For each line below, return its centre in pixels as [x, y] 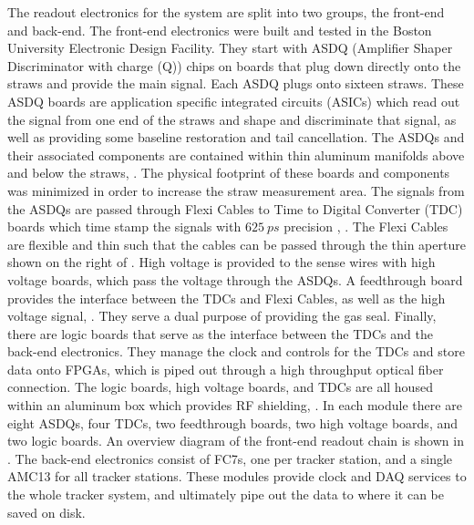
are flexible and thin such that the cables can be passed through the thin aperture [237, 244]
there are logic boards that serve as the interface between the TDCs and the [220, 333]
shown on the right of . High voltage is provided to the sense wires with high [222, 262]
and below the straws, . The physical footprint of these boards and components [229, 173]
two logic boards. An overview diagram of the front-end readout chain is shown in [236, 441]
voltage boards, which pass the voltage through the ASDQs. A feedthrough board [235, 279]
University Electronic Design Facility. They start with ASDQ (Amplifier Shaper [230, 48]
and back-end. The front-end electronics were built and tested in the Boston [220, 30]
